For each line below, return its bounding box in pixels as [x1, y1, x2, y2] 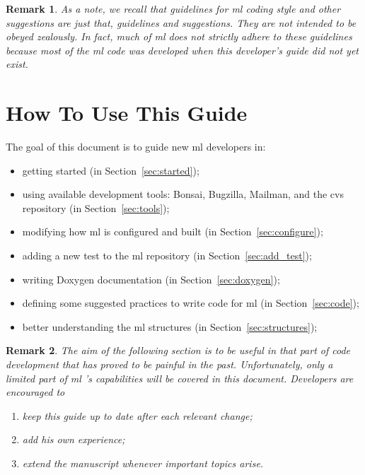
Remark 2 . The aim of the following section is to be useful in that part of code [6, 343, 351, 358]
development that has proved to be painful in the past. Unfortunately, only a [6, 357, 333, 372]
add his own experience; [22, 432, 125, 447]
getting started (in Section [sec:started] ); [22, 163, 199, 177]
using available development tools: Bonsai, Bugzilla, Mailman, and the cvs [22, 187, 344, 201]
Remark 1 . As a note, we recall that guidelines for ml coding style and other [6, 1, 341, 16]
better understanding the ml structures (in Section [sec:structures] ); [22, 319, 318, 334]
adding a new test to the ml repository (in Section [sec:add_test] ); [22, 248, 312, 263]
